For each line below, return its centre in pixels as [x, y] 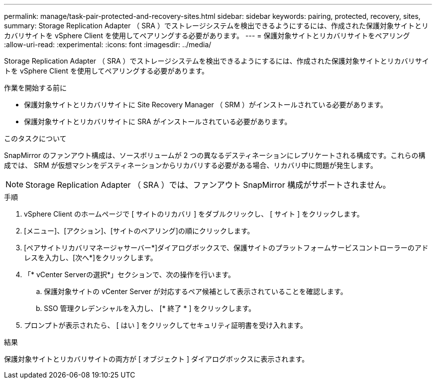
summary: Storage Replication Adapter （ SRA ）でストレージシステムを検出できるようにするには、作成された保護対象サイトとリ [217, 26]
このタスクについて [35, 138]
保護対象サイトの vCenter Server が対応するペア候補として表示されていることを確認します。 [196, 291]
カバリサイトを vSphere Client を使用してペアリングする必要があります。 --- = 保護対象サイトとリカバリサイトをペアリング [207, 36]
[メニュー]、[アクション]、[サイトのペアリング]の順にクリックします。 [139, 231]
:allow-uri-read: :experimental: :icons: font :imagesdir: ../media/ [108, 44]
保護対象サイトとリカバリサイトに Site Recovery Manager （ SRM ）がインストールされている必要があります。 [206, 105]
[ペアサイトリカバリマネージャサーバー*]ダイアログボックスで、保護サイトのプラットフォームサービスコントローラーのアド [226, 248]
